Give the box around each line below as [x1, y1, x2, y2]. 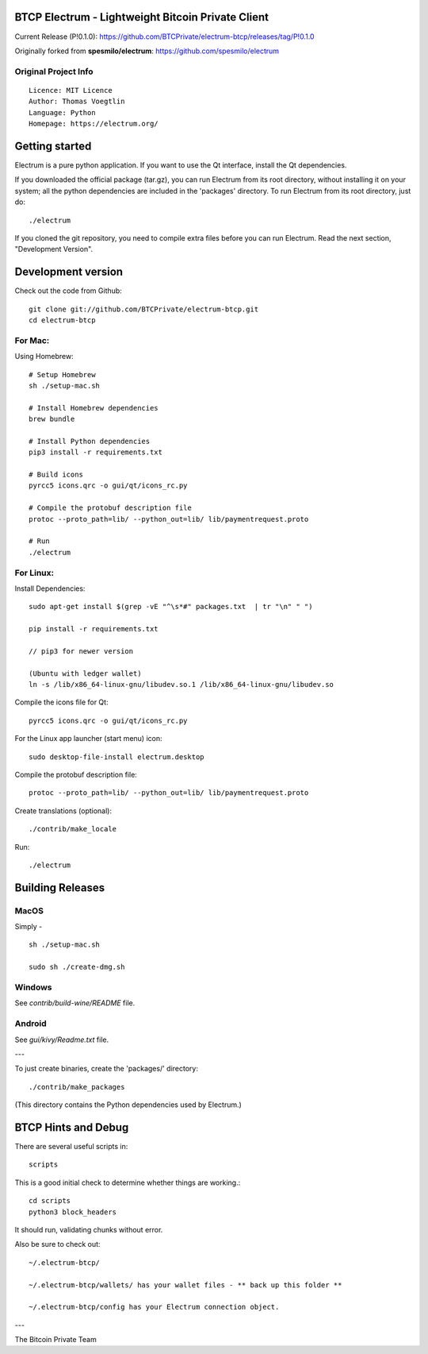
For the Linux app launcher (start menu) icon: [14, 734, 162, 743]
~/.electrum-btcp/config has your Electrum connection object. [29, 1302, 280, 1312]
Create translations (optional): [14, 806, 113, 816]
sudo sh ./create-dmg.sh [29, 962, 125, 972]
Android [14, 1018, 47, 1029]
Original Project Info [14, 66, 94, 77]
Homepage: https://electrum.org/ [29, 119, 159, 129]
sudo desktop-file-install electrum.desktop [29, 752, 205, 762]
